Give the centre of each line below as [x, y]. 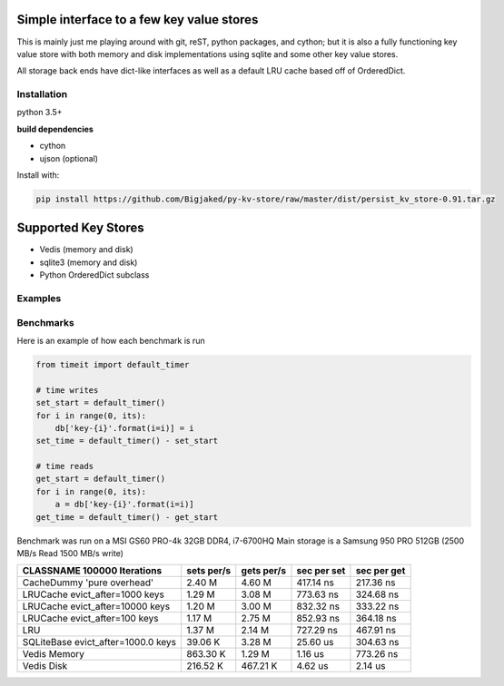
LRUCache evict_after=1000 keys [94, 594]
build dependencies [55, 129]
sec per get [380, 571]
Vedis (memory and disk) [86, 250]
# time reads [65, 466]
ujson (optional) [69, 158]
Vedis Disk [45, 666]
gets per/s [263, 571]
